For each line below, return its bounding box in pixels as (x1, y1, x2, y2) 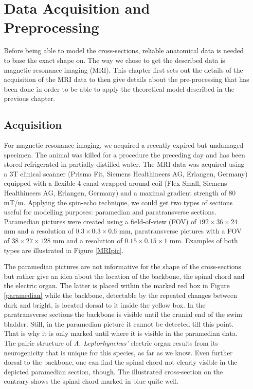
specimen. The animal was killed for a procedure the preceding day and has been (4, 149, 245, 159)
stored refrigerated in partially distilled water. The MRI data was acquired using (4, 159, 245, 169)
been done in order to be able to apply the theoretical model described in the (4, 83, 235, 94)
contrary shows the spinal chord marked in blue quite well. (4, 376, 179, 386)
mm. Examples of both (169, 235, 238, 246)
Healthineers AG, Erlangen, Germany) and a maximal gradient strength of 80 (4, 188, 235, 198)
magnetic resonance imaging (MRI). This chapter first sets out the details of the (4, 64, 243, 75)
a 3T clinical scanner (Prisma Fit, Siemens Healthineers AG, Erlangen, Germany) (4, 168, 248, 178)
